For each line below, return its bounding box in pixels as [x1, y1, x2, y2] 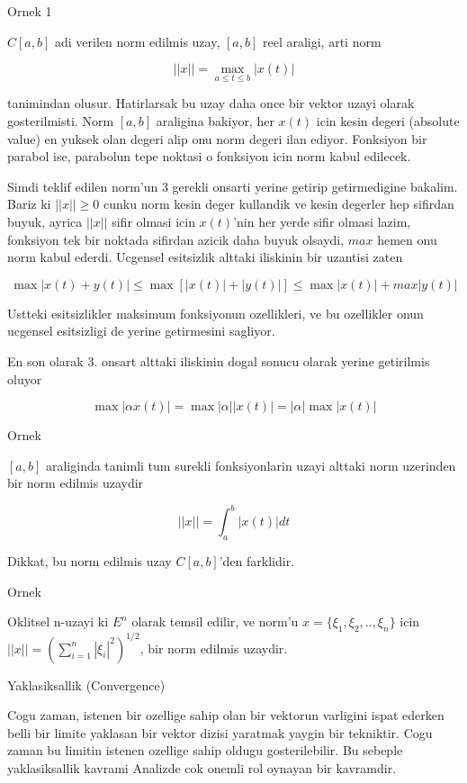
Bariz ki [7, 194, 51, 213]
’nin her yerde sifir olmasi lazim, [233, 211, 411, 230]
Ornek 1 [7, 2, 52, 20]
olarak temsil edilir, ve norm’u [131, 612, 299, 631]
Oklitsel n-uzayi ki [7, 612, 109, 631]
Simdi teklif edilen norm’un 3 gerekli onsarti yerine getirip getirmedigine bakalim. [7, 176, 458, 195]
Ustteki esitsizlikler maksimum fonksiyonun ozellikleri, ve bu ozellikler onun [7, 303, 424, 322]
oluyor [7, 369, 42, 388]
